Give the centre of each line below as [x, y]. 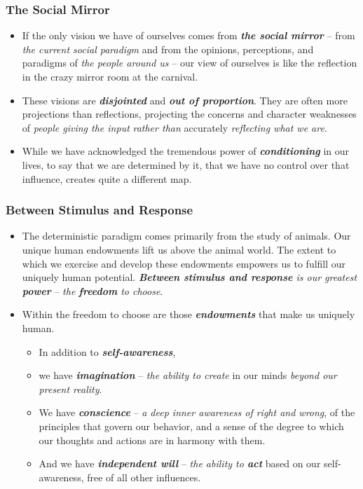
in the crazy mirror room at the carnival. [110, 76]
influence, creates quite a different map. [107, 178]
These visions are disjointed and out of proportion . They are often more [185, 100]
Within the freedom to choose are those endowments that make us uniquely [189, 314]
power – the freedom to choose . [93, 290]
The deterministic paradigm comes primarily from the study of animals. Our [186, 236]
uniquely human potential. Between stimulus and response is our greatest [190, 277]
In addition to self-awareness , [107, 351]
